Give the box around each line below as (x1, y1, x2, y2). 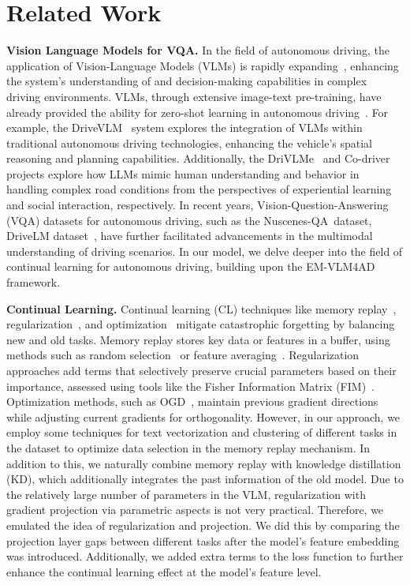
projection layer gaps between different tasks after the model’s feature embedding (6, 532, 400, 549)
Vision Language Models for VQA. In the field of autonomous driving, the (6, 42, 390, 58)
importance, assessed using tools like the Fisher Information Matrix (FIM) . (6, 377, 375, 394)
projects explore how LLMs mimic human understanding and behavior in (6, 165, 360, 182)
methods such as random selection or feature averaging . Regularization (6, 347, 360, 363)
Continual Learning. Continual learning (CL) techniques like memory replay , (6, 300, 397, 317)
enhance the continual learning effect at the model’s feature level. (6, 563, 322, 579)
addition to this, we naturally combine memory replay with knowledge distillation (6, 455, 401, 471)
